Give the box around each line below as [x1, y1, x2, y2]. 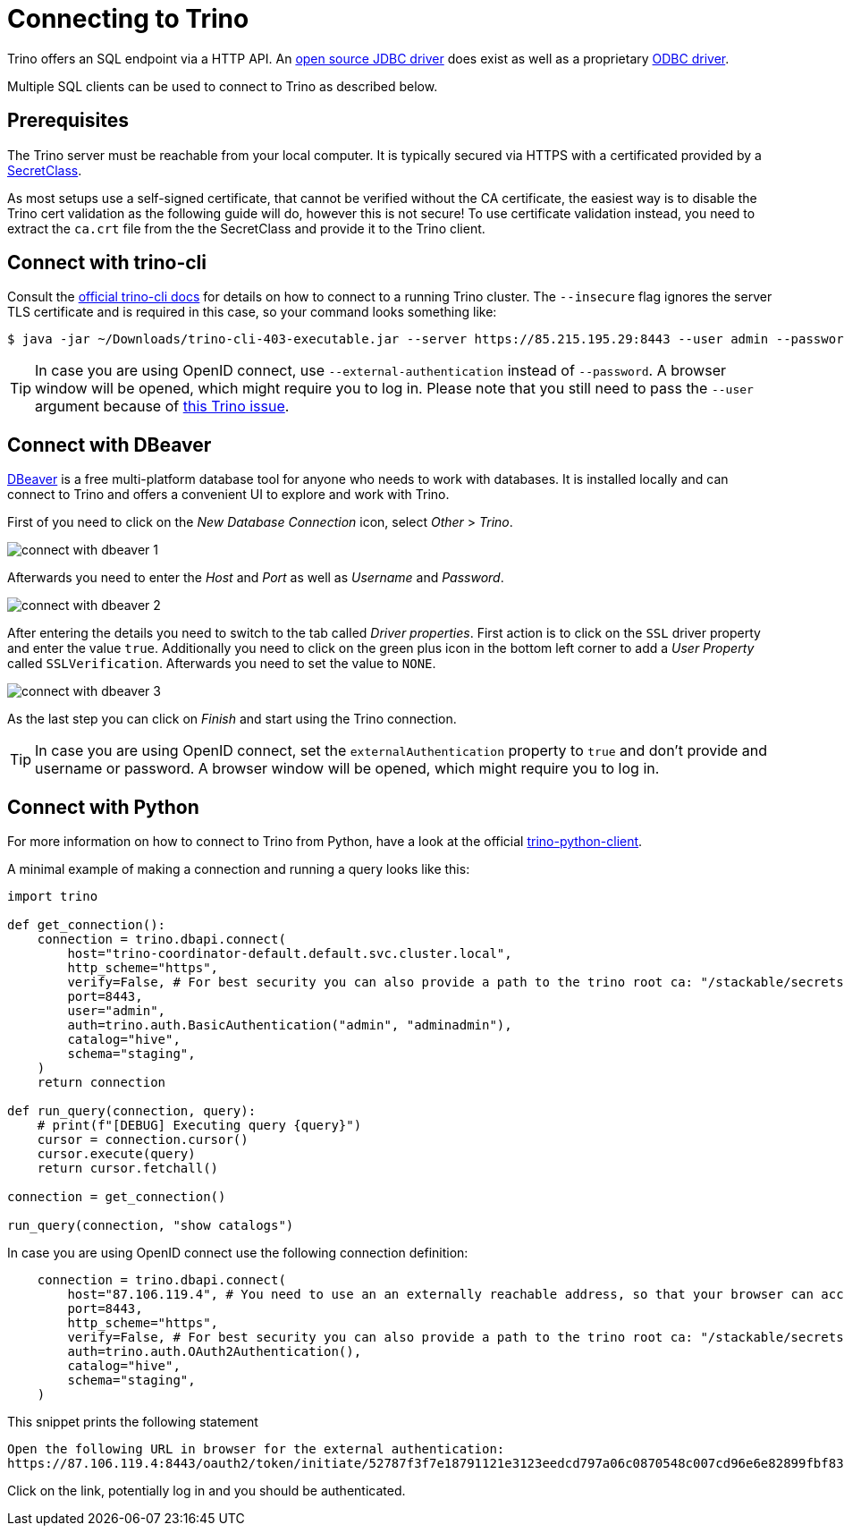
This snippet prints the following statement [7, 1414, 258, 1430]
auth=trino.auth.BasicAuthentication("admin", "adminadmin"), [67, 1018, 512, 1033]
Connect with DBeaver [7, 433, 212, 456]
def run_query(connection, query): [7, 1104, 257, 1119]
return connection [37, 1075, 166, 1090]
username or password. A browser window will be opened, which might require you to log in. [35, 759, 660, 778]
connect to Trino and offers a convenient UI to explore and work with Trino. [7, 487, 450, 503]
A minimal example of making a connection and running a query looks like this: [7, 861, 470, 877]
